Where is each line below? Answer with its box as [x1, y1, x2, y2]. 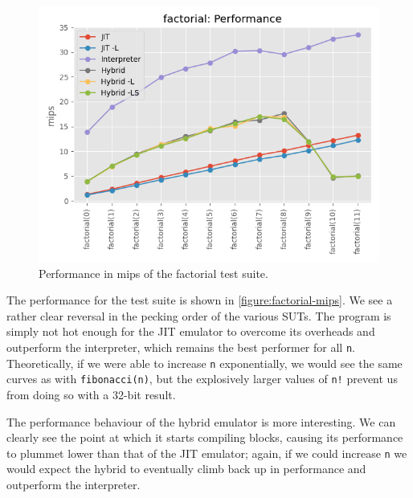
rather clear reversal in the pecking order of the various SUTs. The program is [6, 307, 391, 324]
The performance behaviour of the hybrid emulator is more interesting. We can [6, 413, 396, 430]
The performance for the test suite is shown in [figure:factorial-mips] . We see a [6, 292, 393, 308]
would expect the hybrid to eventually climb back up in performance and [6, 460, 366, 477]
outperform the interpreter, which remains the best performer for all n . [6, 338, 355, 355]
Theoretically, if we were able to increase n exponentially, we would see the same [6, 354, 403, 371]
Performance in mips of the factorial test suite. [39, 264, 268, 281]
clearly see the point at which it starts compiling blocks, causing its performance [6, 429, 403, 446]
